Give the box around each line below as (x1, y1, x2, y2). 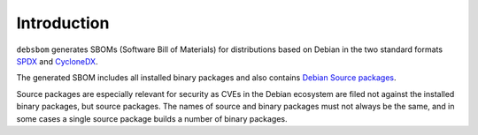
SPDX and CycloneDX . (16, 56, 98, 66)
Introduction (16, 13, 110, 33)
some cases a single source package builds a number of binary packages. (16, 113, 288, 124)
